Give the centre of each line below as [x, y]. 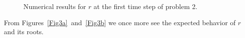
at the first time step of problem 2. [146, 6]
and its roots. [24, 32]
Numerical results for [55, 6]
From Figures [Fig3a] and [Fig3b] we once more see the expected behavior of [120, 22]
